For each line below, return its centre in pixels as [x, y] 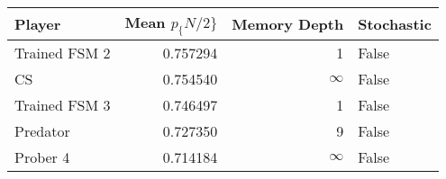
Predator [42, 131]
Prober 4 [42, 157]
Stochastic [395, 24]
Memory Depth [288, 24]
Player [38, 24]
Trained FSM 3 [63, 105]
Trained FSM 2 [63, 53]
